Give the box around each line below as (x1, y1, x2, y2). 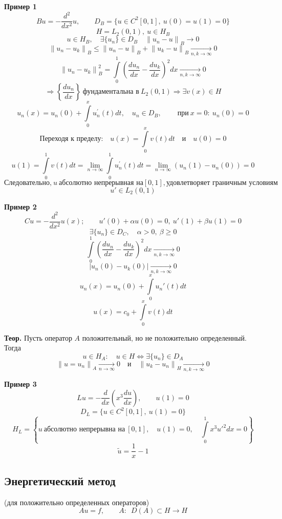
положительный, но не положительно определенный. (82, 332, 247, 343)
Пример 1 (4, 1, 37, 11)
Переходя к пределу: (39, 135, 103, 143)
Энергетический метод (4, 472, 116, 488)
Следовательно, (4, 179, 52, 186)
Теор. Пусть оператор (4, 332, 72, 343)
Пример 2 (4, 201, 37, 212)
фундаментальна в (82, 88, 139, 96)
